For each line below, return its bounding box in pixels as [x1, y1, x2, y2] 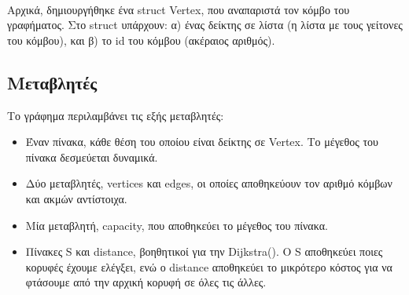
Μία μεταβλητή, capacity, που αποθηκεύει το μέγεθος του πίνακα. [25, 217, 328, 233]
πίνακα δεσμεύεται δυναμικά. [25, 148, 158, 165]
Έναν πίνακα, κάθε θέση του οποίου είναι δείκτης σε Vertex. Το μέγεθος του [25, 133, 378, 150]
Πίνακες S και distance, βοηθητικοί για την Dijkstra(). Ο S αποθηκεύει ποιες [25, 243, 383, 260]
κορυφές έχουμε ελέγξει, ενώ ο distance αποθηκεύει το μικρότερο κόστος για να [25, 258, 392, 275]
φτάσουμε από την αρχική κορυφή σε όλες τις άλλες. [25, 274, 267, 290]
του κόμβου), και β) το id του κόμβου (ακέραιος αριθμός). [7, 31, 275, 48]
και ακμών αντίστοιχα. [25, 190, 127, 206]
